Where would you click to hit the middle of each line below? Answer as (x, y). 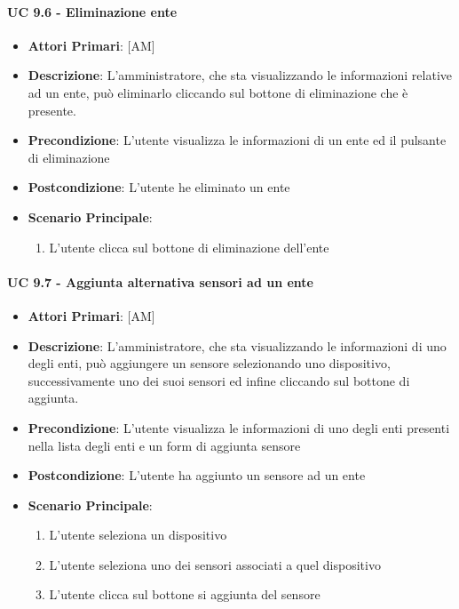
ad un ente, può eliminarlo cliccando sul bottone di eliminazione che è (218, 92)
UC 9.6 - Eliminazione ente (92, 11)
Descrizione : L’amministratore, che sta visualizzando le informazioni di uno (237, 345)
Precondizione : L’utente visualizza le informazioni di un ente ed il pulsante (237, 140)
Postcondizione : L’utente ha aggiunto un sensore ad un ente (197, 475)
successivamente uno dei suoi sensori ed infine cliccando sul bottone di (219, 380)
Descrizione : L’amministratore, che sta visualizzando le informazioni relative (240, 75)
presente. (52, 110)
